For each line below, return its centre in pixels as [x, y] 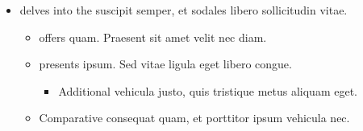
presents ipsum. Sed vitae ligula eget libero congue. [165, 64]
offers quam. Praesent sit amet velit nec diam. [153, 37]
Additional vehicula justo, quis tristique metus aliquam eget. [208, 90]
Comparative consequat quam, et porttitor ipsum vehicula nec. [194, 118]
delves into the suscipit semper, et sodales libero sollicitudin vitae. [184, 10]
